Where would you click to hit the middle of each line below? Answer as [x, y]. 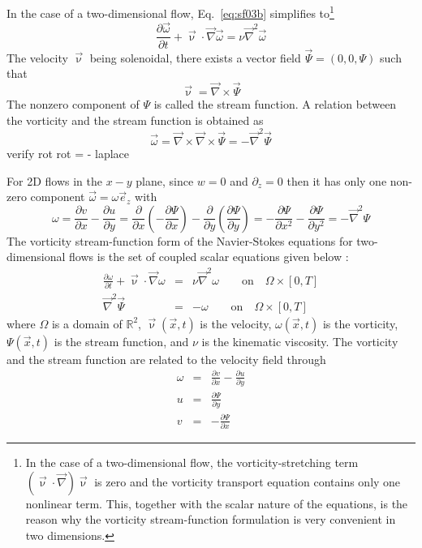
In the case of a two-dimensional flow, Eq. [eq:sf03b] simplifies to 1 [170, 12]
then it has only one [337, 180]
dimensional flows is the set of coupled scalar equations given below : [178, 257]
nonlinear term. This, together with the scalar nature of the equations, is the [217, 503]
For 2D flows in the [54, 180]
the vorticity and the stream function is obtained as [135, 120]
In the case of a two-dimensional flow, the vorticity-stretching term [192, 462]
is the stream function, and [121, 341]
